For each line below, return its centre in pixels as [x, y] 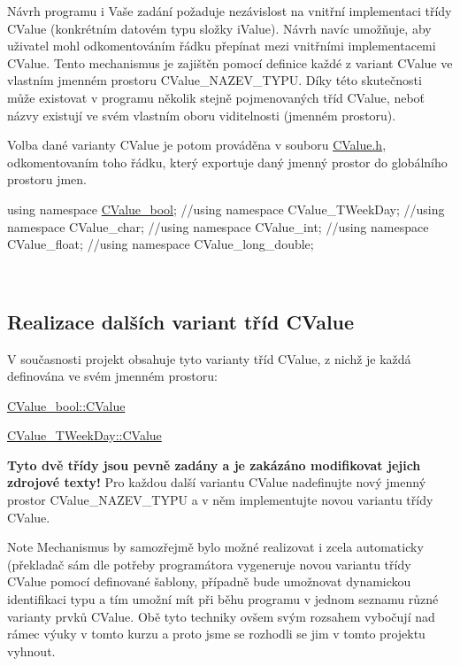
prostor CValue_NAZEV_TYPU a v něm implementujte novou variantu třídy [220, 500]
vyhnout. [31, 651]
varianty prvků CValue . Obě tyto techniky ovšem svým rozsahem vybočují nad [221, 616]
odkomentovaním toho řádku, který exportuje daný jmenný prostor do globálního [227, 162]
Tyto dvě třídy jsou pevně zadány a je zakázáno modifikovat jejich [214, 465]
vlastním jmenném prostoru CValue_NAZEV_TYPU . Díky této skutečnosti [215, 80]
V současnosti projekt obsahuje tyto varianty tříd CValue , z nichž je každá [209, 358]
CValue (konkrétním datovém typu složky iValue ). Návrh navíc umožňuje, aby [219, 28]
